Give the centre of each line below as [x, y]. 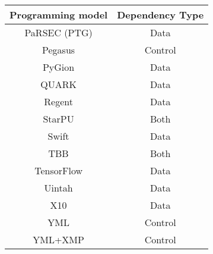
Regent [58, 101]
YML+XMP [58, 239]
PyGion [58, 67]
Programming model [59, 15]
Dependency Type [160, 15]
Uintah [58, 188]
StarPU [58, 119]
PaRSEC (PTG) [58, 32]
